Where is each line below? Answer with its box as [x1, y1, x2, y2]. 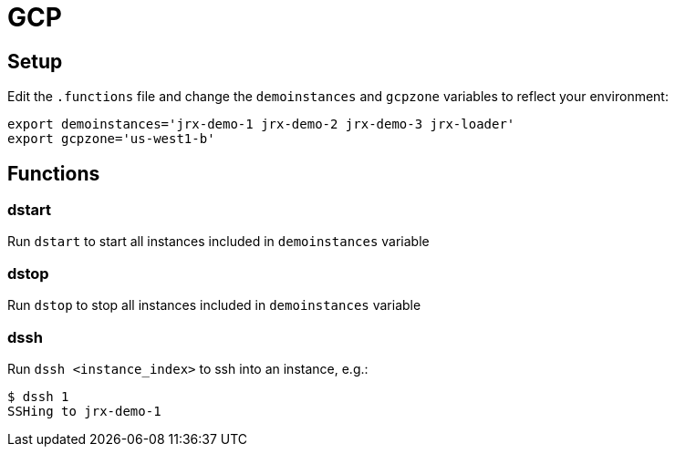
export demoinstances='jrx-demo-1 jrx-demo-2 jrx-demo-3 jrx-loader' [7, 117, 515, 132]
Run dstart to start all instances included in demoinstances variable [7, 233, 430, 250]
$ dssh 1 [7, 388, 69, 404]
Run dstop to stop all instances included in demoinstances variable [7, 297, 421, 314]
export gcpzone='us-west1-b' [7, 131, 215, 147]
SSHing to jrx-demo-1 [7, 403, 161, 418]
